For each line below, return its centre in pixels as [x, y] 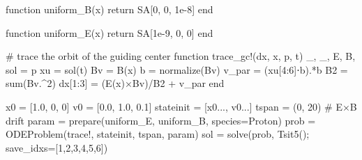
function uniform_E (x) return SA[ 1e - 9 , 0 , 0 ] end [110, 32]
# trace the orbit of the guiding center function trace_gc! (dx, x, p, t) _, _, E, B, [181, 56]
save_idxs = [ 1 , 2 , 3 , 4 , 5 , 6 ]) [57, 147]
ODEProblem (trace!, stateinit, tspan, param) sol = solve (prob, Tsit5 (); [158, 134]
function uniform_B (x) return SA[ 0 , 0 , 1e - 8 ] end [110, 9]
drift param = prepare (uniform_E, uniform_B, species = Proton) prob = [161, 120]
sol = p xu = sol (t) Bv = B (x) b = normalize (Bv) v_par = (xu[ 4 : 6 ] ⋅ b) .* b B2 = [177, 69]
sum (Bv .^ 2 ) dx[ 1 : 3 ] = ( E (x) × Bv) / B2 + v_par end [115, 83]
